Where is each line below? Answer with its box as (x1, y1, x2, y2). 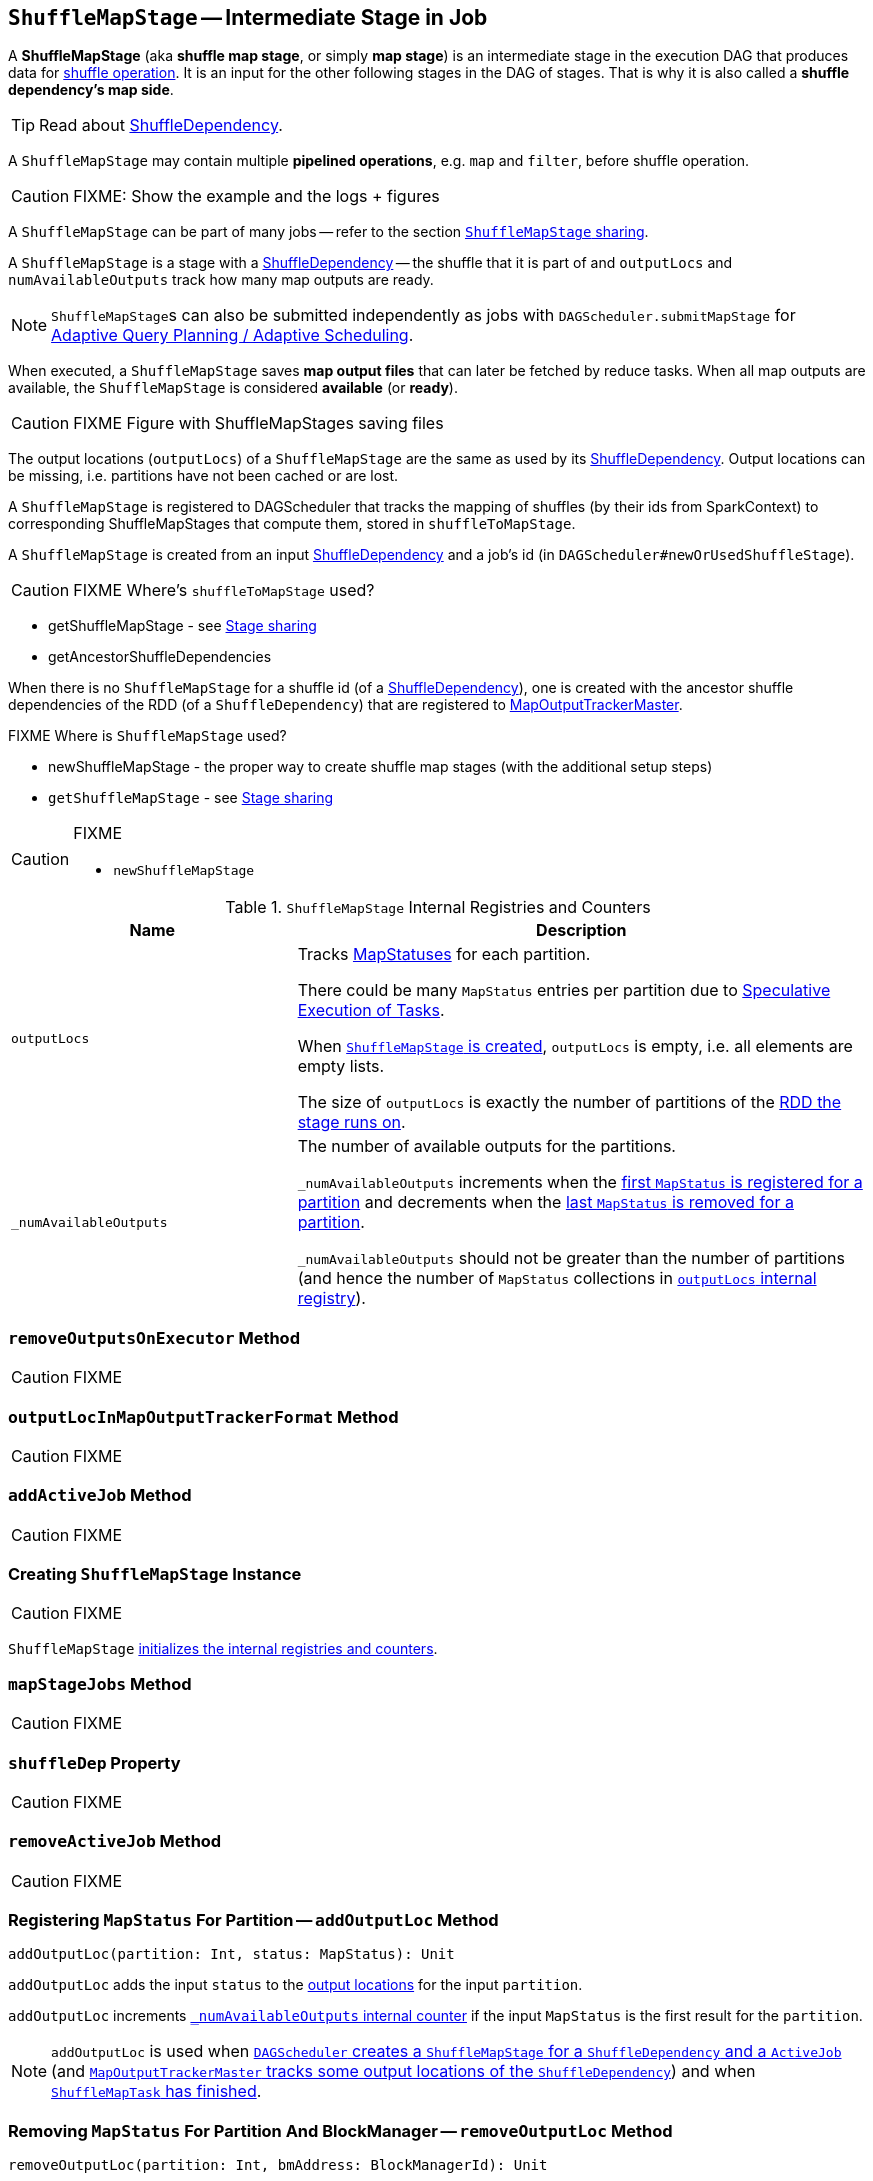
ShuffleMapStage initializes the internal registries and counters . (8, 1640, 438, 1658)
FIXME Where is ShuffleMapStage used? (8, 727, 287, 745)
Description (536, 920, 627, 941)
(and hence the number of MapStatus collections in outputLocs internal (297, 1268, 817, 1289)
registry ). (297, 1288, 366, 1309)
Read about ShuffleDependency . (39, 115, 283, 136)
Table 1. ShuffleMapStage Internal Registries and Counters (225, 897, 651, 918)
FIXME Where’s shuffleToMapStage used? (73, 580, 375, 601)
